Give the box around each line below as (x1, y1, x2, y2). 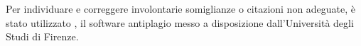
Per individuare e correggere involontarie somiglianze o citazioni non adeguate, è (6, 1, 356, 16)
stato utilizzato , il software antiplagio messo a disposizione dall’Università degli (6, 15, 354, 30)
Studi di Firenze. (6, 29, 79, 44)
